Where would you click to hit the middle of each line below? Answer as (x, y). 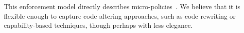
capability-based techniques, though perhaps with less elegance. (98, 25)
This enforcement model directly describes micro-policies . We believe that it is (122, 6)
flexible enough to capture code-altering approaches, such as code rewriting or (120, 16)
